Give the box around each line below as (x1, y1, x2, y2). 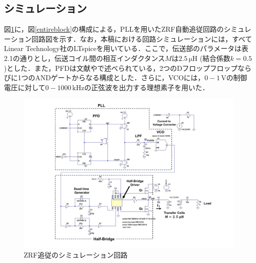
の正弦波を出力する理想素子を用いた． (84, 82, 209, 92)
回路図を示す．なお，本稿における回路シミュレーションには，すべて (31, 33, 253, 44)
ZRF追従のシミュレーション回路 (24, 249, 128, 260)
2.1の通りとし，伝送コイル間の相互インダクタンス (4, 53, 165, 63)
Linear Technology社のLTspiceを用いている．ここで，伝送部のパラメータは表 (4, 43, 249, 53)
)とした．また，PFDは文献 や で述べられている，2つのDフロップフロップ (4, 62, 238, 73)
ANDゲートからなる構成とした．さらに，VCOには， (35, 72, 205, 83)
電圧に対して (4, 82, 46, 92)
